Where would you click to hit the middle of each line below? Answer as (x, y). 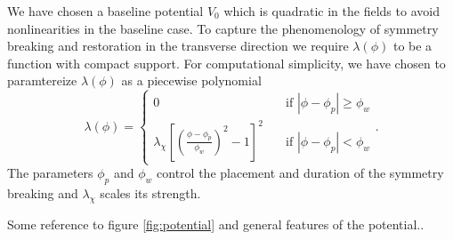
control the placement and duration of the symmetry (300, 173)
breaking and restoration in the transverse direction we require (178, 46)
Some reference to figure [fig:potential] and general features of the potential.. (216, 224)
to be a (413, 46)
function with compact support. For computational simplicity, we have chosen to (226, 63)
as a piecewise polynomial (191, 80)
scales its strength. (150, 192)
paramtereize (42, 80)
